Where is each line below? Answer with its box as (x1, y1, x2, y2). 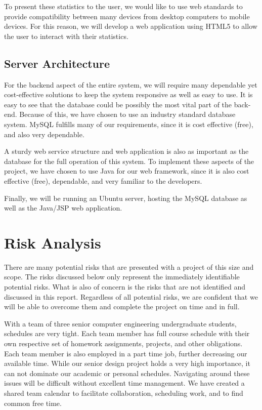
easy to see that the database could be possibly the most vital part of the (4, 99, 232, 109)
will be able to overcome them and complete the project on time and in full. (4, 301, 240, 312)
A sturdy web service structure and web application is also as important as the (4, 146, 249, 156)
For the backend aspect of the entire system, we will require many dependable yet (4, 79, 257, 90)
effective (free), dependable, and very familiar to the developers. (4, 175, 202, 186)
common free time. (4, 397, 62, 408)
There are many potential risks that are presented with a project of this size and (4, 261, 254, 272)
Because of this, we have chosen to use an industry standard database (19, 109, 236, 119)
